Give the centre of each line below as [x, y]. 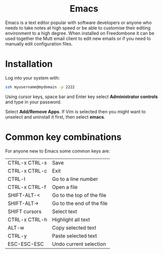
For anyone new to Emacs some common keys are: [58, 151]
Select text [64, 211]
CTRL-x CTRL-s [27, 162]
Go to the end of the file [80, 203]
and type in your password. [33, 102]
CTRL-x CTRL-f [27, 187]
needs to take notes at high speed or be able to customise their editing [78, 27]
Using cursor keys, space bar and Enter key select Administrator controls [82, 96]
